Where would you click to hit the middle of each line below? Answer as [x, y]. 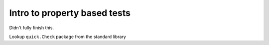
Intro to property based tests [70, 13]
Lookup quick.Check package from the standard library [68, 37]
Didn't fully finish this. [32, 28]
